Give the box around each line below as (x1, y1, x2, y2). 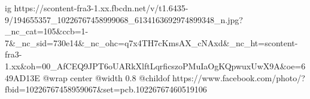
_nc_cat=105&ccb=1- (5, 25, 89, 37)
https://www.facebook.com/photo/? (172, 71, 305, 84)
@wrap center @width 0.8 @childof (42, 71, 170, 84)
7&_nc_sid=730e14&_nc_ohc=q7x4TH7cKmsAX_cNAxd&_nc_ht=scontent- (5, 36, 298, 49)
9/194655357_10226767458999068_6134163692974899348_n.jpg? (5, 13, 243, 25)
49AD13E (5, 71, 40, 84)
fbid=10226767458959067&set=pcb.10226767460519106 (5, 83, 207, 95)
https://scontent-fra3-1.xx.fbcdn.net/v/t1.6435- (14, 2, 189, 14)
